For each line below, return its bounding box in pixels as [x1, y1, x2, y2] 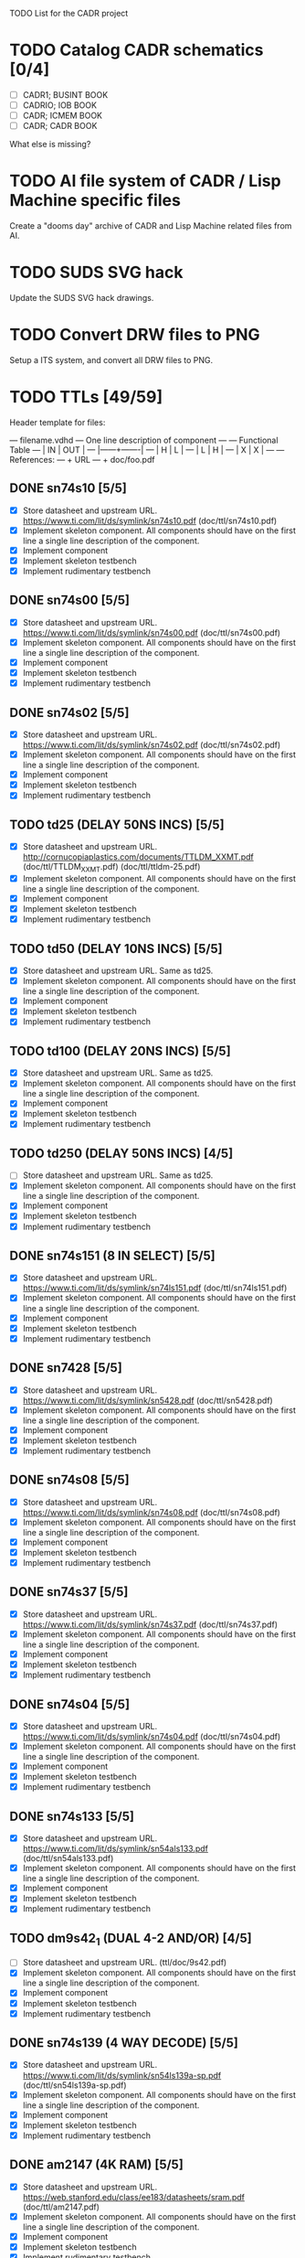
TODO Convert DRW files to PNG [9, 325, 260, 346]
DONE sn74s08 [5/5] [9, 1472, 130, 1488]
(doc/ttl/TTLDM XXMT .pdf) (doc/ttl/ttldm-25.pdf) [22, 861, 201, 874]
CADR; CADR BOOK [22, 121, 98, 132]
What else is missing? [9, 139, 91, 150]
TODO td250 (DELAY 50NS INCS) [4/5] [9, 1145, 234, 1161]
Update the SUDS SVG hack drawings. [9, 293, 154, 304]
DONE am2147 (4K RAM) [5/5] [9, 2157, 184, 2173]
